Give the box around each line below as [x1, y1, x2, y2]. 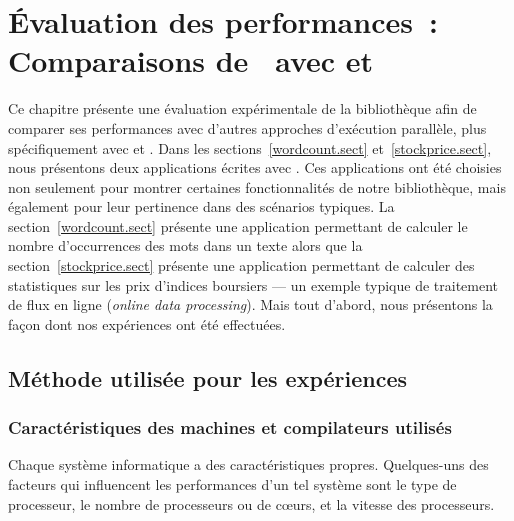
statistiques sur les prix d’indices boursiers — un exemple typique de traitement [8, 274, 499, 295]
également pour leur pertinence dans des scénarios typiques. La [8, 196, 395, 217]
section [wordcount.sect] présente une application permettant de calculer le [8, 215, 468, 236]
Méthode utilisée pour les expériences [8, 362, 408, 393]
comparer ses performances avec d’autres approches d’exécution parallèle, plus [8, 117, 487, 138]
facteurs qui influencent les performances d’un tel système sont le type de [8, 474, 457, 495]
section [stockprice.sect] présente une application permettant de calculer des [8, 255, 475, 276]
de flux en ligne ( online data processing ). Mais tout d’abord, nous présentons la [8, 294, 493, 315]
